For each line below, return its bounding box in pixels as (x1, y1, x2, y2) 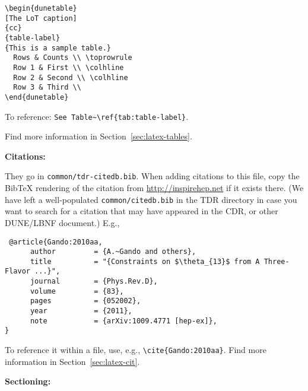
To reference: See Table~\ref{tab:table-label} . (5, 110, 189, 122)
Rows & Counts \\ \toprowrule (13, 53, 132, 62)
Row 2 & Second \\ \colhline (13, 73, 128, 82)
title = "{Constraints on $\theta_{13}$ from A (30, 257, 260, 266)
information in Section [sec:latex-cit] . (5, 355, 140, 367)
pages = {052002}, (30, 297, 141, 306)
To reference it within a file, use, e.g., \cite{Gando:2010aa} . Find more (5, 344, 266, 356)
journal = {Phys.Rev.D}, (30, 277, 158, 286)
